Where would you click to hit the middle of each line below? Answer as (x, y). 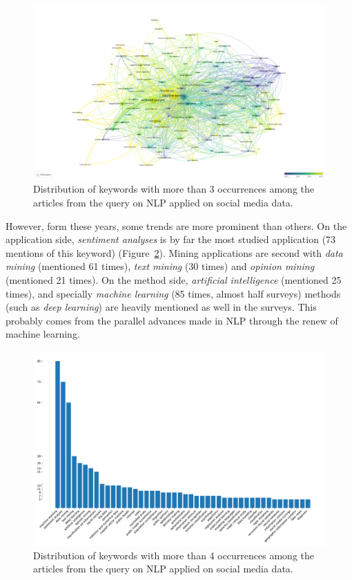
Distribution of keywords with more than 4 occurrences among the (174, 555)
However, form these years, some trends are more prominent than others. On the (176, 225)
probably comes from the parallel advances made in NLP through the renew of (172, 320)
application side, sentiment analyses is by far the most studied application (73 (171, 239)
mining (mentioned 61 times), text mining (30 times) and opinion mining (160, 266)
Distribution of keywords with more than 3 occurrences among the (174, 189)
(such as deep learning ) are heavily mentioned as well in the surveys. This (161, 307)
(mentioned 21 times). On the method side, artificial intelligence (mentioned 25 (174, 279)
